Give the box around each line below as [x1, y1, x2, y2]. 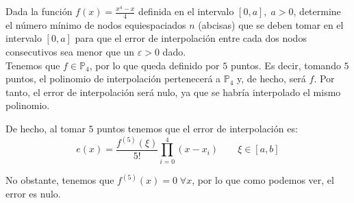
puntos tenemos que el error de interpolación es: [97, 121, 298, 135]
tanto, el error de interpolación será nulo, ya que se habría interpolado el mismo [5, 84, 341, 99]
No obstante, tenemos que [5, 173, 114, 187]
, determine [293, 4, 341, 18]
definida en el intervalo [138, 4, 234, 18]
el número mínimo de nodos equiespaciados [5, 17, 186, 32]
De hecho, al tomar [5, 121, 86, 135]
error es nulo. [5, 186, 61, 200]
